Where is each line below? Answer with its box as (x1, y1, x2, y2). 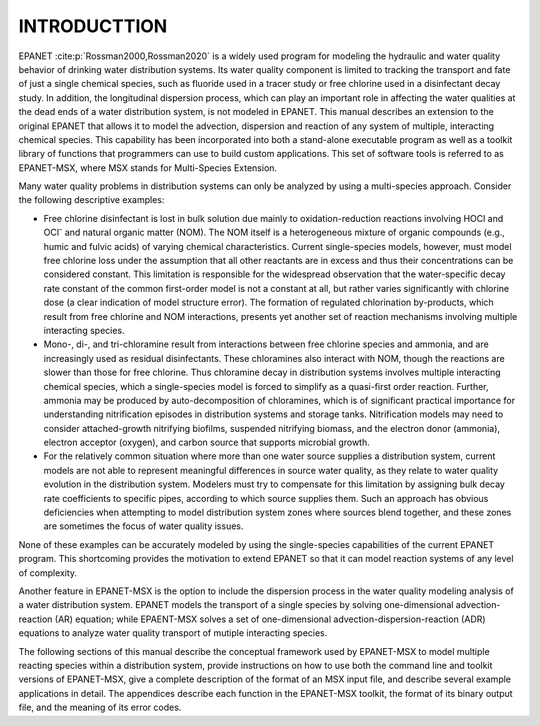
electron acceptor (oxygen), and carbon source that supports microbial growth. (43, 436, 370, 449)
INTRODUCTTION (18, 15, 168, 37)
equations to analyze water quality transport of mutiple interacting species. (18, 627, 328, 639)
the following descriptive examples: (18, 194, 165, 206)
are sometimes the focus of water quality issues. (43, 520, 244, 532)
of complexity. (18, 566, 78, 579)
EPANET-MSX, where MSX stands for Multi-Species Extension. (18, 161, 278, 174)
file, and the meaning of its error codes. (18, 701, 182, 714)
